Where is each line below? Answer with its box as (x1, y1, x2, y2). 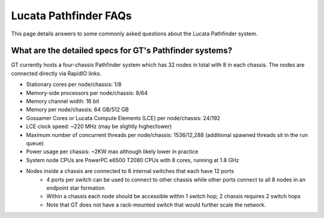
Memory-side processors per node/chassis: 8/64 (26, 89, 148, 96)
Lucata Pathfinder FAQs (11, 9, 132, 22)
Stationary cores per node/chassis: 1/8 (26, 81, 122, 88)
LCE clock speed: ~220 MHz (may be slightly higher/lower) (26, 123, 172, 130)
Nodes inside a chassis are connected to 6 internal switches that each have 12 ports (26, 168, 234, 175)
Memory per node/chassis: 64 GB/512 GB (26, 106, 129, 114)
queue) (26, 139, 44, 147)
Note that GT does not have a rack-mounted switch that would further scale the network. (46, 201, 266, 208)
